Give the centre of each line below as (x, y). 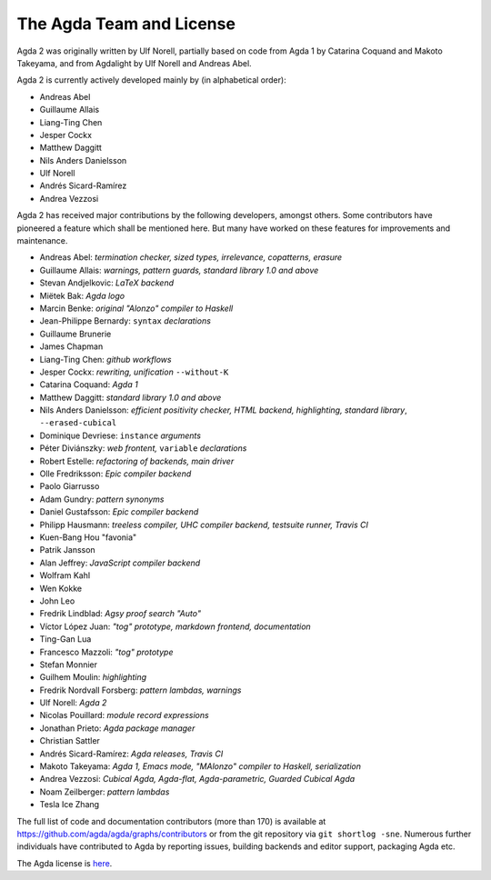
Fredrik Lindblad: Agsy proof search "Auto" (120, 614)
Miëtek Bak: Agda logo (82, 295)
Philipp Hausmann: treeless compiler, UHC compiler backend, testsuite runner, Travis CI (204, 525)
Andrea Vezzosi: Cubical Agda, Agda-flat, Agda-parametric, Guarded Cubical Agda (197, 779)
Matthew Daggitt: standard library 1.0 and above (130, 397)
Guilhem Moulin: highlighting (93, 677)
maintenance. (42, 241)
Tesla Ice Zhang (70, 805)
